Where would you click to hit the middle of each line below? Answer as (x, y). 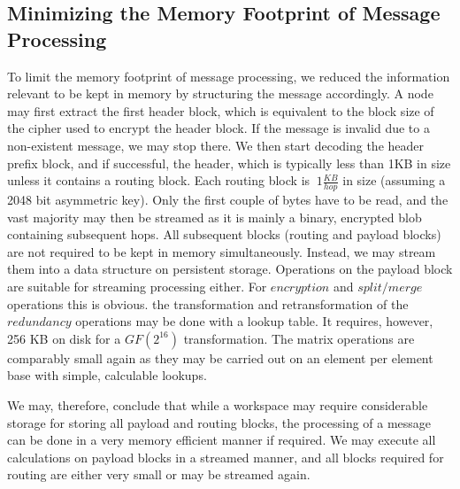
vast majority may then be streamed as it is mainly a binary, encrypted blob (215, 217)
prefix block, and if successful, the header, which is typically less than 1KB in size (229, 163)
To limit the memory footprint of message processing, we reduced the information (229, 76)
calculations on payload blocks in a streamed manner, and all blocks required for (226, 457)
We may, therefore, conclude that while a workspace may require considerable (218, 404)
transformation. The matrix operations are (299, 338)
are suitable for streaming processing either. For (137, 286)
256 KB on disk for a (64, 338)
